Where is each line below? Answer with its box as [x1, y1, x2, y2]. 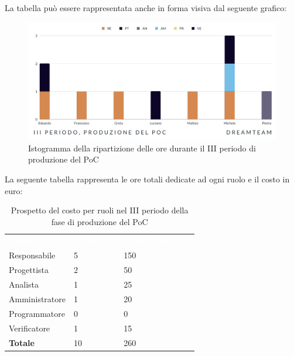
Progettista [9, 264, 49, 276]
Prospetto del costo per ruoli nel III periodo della [11, 204, 189, 216]
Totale [9, 336, 35, 348]
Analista [9, 278, 39, 291]
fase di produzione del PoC [51, 215, 148, 227]
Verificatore [9, 322, 50, 334]
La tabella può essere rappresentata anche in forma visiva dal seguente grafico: [5, 2, 287, 13]
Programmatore [9, 307, 65, 319]
